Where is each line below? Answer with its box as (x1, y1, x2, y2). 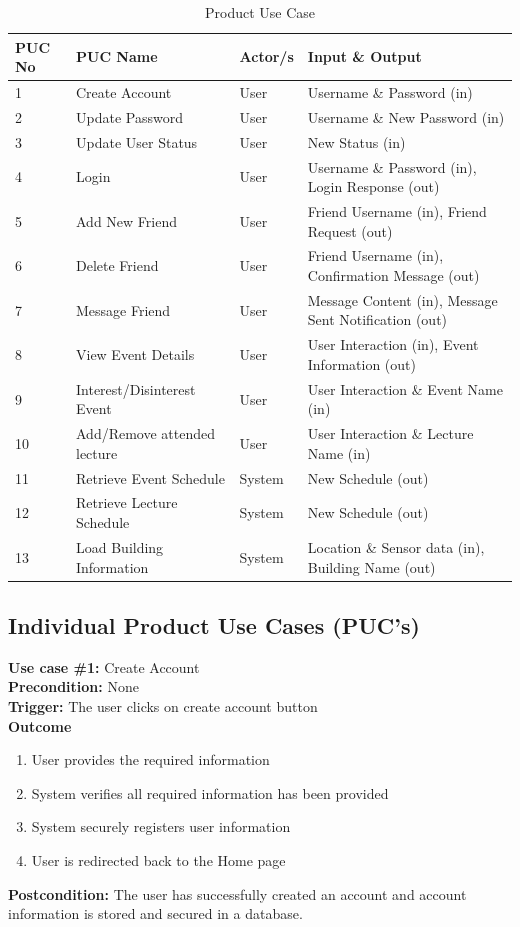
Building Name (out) (307, 556, 436, 577)
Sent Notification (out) (307, 309, 448, 330)
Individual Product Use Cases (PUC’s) (8, 609, 420, 640)
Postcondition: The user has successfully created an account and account (8, 883, 467, 904)
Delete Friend (75, 255, 159, 276)
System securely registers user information (31, 816, 291, 837)
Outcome (8, 715, 72, 736)
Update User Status (75, 131, 198, 152)
